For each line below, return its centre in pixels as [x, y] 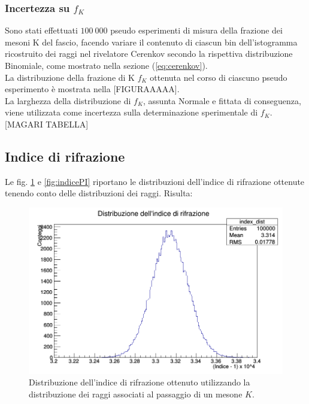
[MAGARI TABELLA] [47, 124]
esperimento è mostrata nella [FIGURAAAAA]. [92, 89]
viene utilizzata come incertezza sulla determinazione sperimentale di [131, 112]
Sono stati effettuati [41, 30]
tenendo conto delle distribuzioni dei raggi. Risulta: [99, 193]
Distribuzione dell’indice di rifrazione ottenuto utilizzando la [140, 382]
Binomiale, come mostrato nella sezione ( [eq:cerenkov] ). [106, 65]
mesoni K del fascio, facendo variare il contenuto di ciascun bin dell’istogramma [151, 42]
